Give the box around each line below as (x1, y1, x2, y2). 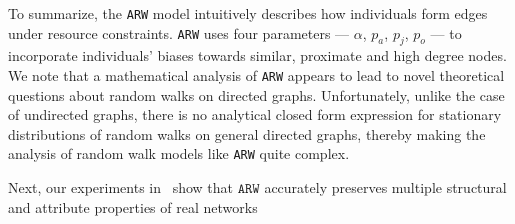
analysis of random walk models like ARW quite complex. (8, 143, 350, 164)
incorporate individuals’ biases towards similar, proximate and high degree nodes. (8, 45, 507, 66)
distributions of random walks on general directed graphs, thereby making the (8, 123, 486, 144)
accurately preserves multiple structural (264, 177, 507, 198)
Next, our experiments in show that (8, 177, 234, 198)
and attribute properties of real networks (8, 196, 258, 217)
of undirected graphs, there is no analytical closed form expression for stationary (8, 104, 502, 125)
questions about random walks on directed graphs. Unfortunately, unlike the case (8, 84, 505, 105)
